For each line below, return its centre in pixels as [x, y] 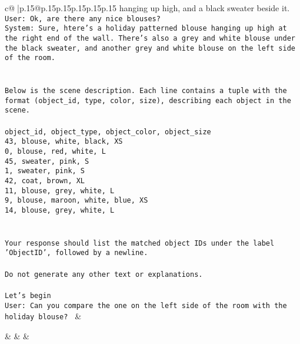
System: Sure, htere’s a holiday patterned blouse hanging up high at [146, 29]
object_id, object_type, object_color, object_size [108, 132]
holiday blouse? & [43, 316]
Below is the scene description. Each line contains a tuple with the [146, 91]
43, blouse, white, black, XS [64, 142]
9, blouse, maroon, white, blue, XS [76, 201]
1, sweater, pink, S [45, 171]
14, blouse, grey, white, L [60, 210]
